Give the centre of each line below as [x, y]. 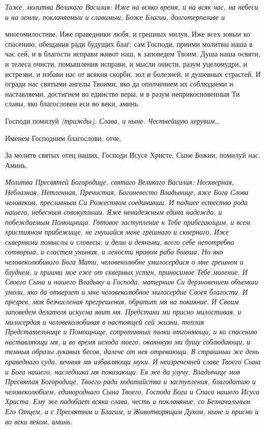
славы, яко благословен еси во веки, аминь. [73, 104]
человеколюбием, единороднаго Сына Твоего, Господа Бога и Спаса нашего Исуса [132, 391]
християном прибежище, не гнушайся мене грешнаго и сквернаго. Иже [117, 232]
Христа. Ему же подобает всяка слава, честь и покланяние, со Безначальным [128, 401]
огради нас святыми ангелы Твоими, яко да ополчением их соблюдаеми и [119, 84]
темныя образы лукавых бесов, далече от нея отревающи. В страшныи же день [132, 351]
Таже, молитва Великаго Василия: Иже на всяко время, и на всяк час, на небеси [132, 7]
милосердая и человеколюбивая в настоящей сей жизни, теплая [105, 321]
